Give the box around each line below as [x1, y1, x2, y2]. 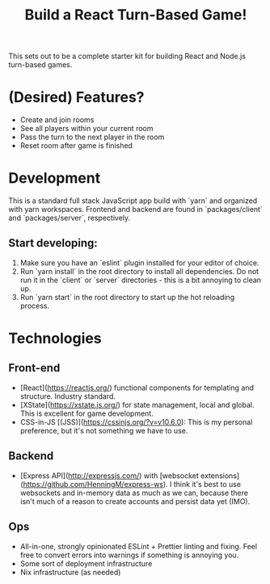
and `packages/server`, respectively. [8, 213, 131, 223]
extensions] [200, 471, 240, 480]
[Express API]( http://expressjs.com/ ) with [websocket [19, 471, 200, 480]
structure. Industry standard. [19, 391, 116, 401]
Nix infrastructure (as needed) [19, 567, 121, 577]
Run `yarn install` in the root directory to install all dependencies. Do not [19, 266, 259, 276]
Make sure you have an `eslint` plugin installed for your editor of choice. [19, 257, 259, 268]
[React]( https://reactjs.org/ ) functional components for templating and [19, 383, 255, 392]
